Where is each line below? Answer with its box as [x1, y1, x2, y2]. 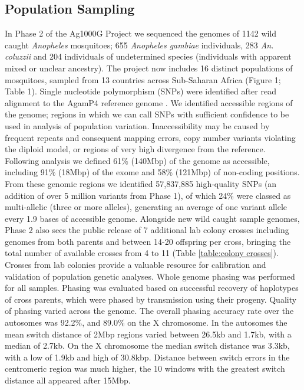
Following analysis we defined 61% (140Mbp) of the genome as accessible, [5, 154, 270, 166]
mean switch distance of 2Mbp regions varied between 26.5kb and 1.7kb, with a [5, 327, 292, 340]
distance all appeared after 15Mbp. [5, 374, 131, 386]
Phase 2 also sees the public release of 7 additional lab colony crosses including [5, 224, 289, 236]
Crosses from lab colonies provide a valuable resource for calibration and [5, 258, 266, 271]
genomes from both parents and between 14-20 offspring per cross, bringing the [5, 235, 291, 247]
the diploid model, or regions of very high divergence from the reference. [5, 143, 266, 155]
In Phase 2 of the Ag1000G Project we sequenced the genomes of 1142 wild [5, 27, 277, 40]
